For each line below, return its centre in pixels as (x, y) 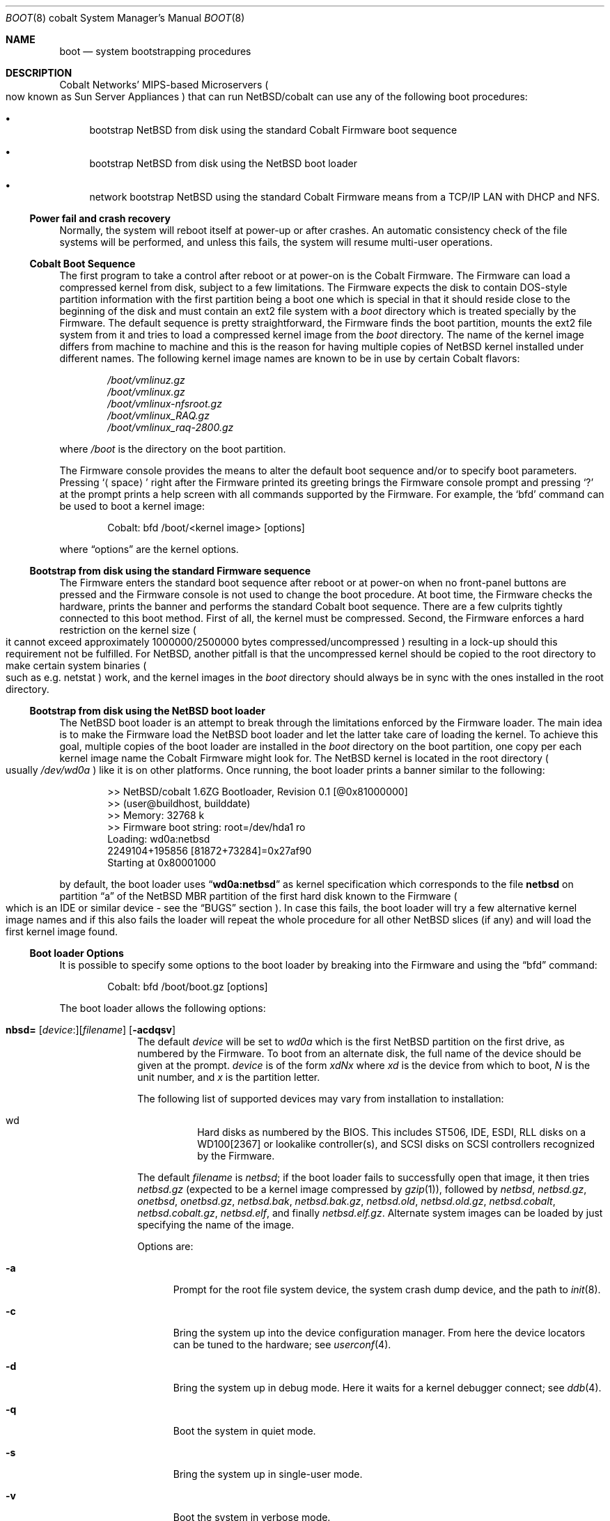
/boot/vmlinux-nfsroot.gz (165, 404)
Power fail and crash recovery (100, 218)
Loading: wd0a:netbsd (159, 839)
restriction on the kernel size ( (128, 630)
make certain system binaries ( (76, 665)
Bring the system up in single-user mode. (268, 1474)
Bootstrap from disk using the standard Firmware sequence (170, 571)
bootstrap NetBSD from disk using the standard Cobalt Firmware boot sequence (273, 130)
